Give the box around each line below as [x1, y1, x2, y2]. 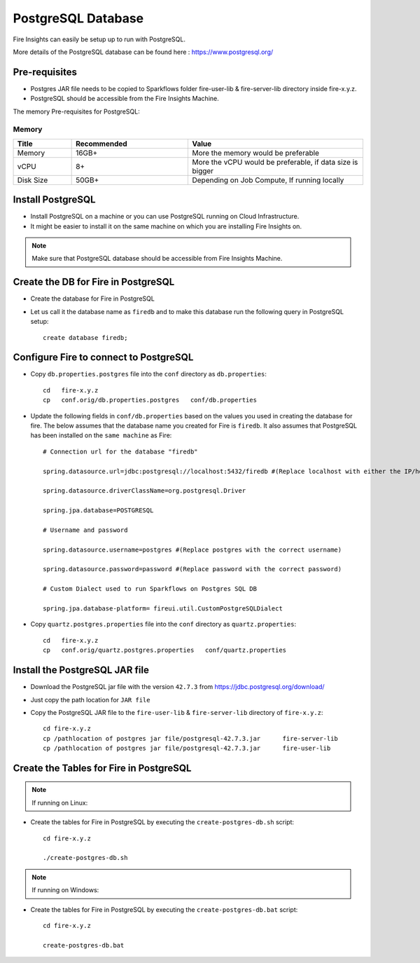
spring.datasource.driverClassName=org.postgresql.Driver [43, 487, 246, 495]
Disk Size [17, 175, 48, 185]
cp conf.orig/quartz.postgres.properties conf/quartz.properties [43, 646, 287, 655]
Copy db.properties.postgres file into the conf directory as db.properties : [30, 370, 267, 378]
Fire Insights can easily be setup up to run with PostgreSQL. [13, 35, 185, 43]
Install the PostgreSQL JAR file [13, 664, 150, 676]
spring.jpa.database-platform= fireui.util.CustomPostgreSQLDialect [43, 605, 283, 613]
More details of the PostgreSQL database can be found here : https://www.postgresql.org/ [13, 48, 274, 56]
